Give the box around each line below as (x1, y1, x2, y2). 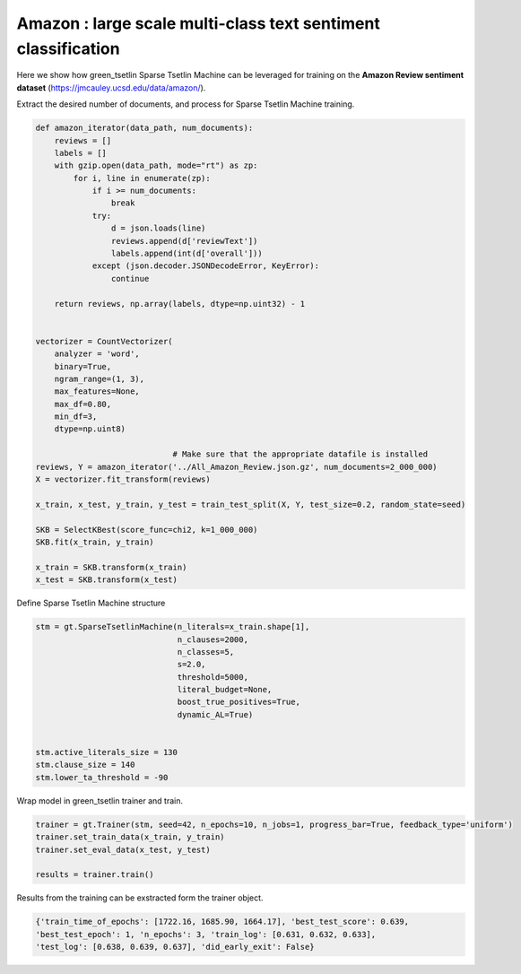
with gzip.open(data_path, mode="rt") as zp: (54, 161, 258, 170)
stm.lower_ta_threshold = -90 (35, 772, 169, 782)
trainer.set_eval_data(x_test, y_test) (35, 844, 211, 855)
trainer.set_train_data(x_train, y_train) (35, 832, 225, 842)
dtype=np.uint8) (54, 424, 126, 434)
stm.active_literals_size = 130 (35, 747, 178, 758)
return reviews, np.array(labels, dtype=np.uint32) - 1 (54, 299, 306, 309)
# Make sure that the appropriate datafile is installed (172, 449, 429, 459)
